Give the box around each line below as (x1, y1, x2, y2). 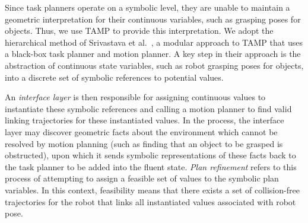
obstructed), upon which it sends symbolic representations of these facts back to (5, 149, 296, 161)
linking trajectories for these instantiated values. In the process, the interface (5, 114, 284, 126)
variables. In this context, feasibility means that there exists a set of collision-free (5, 183, 300, 196)
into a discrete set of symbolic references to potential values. (5, 71, 224, 83)
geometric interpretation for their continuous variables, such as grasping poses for (5, 12, 301, 25)
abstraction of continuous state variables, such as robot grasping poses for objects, (5, 59, 304, 71)
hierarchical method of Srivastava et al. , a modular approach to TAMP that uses (5, 36, 303, 48)
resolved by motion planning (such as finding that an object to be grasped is (5, 137, 283, 149)
